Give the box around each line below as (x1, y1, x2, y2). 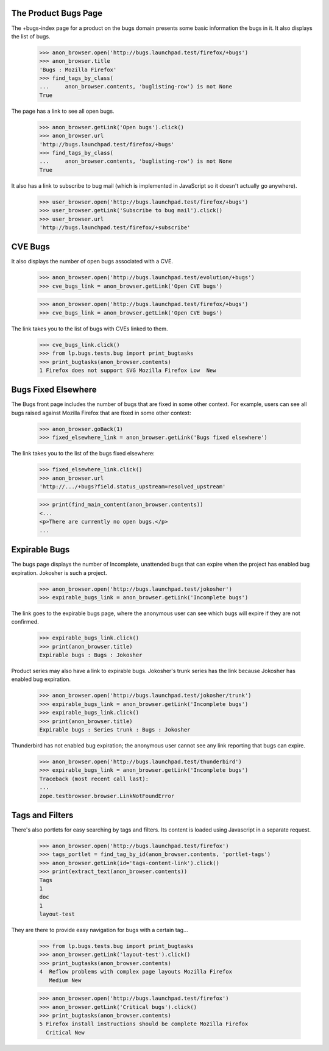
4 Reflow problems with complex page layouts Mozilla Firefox (39, 968, 233, 975)
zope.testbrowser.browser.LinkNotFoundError (39, 793, 175, 799)
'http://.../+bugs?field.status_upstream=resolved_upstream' (39, 483, 226, 490)
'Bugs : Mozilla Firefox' (39, 66, 117, 73)
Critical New (46, 1029, 85, 1036)
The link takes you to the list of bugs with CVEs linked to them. (11, 325, 168, 332)
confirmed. (11, 618, 39, 625)
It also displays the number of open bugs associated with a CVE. (11, 258, 174, 265)
